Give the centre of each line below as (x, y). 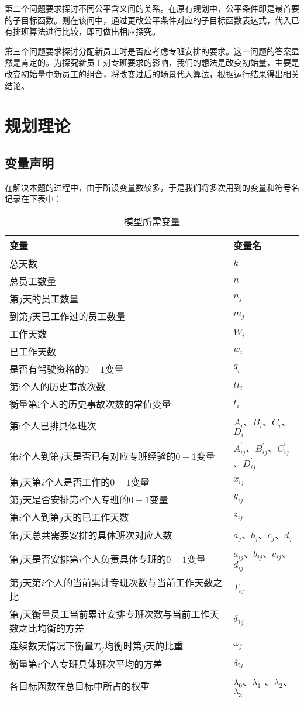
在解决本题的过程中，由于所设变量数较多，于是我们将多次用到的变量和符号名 (152, 187)
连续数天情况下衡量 (52, 645)
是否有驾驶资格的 (47, 369)
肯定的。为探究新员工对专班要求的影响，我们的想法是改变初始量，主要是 (160, 62)
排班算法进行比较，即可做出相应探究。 (86, 31)
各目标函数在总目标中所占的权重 (80, 686)
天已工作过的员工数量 (79, 316)
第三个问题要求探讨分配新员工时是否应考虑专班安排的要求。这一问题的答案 (148, 51)
